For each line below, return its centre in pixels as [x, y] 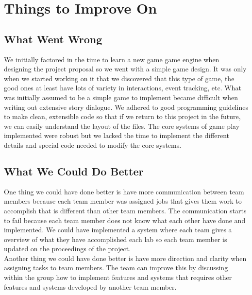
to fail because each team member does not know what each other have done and [125, 220]
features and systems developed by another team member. [90, 286]
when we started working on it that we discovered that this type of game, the [119, 78]
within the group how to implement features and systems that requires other [118, 277]
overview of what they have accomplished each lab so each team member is [116, 239]
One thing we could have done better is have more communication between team [124, 191]
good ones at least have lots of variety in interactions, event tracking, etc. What [123, 88]
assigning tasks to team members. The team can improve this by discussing [116, 268]
